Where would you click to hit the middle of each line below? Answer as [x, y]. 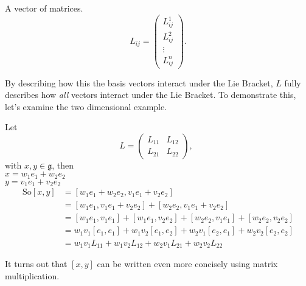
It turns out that [36, 263]
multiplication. [32, 275]
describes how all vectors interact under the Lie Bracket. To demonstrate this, [151, 95]
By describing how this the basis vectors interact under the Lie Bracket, [139, 82]
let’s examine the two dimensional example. [86, 106]
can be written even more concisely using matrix [187, 263]
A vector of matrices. [44, 8]
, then [63, 165]
